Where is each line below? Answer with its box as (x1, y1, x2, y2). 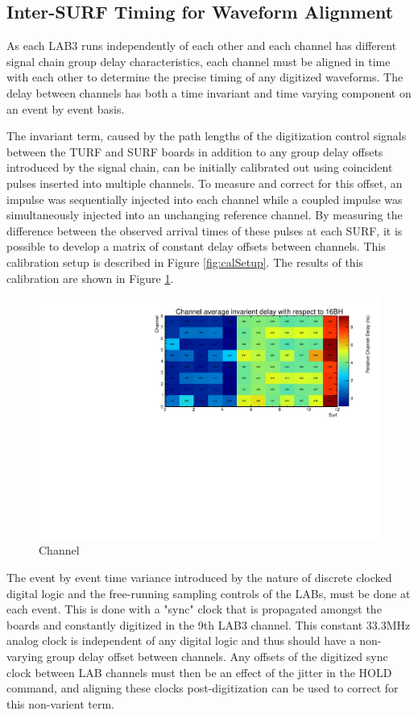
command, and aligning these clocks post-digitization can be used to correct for (6, 680, 399, 696)
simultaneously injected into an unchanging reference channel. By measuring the (6, 206, 403, 223)
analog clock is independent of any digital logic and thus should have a (6, 632, 356, 649)
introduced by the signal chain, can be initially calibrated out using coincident (6, 159, 393, 176)
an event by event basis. (6, 100, 125, 117)
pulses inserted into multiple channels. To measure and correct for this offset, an (6, 174, 403, 191)
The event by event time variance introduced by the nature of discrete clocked (6, 568, 392, 585)
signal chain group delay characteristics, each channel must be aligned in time (6, 52, 391, 69)
